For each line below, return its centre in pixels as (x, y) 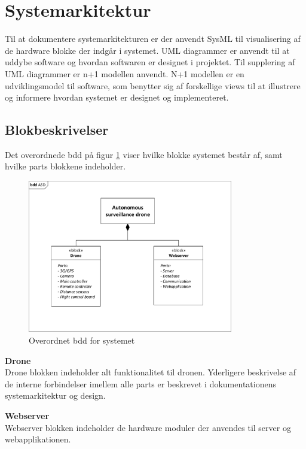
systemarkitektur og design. (55, 395)
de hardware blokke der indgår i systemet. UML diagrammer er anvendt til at (147, 50)
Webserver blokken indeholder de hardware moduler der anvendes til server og (148, 427)
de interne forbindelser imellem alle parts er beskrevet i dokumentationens (140, 383)
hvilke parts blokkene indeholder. (65, 166)
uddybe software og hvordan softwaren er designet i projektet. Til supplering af (150, 62)
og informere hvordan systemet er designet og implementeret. (117, 97)
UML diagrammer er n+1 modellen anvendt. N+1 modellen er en (125, 73)
